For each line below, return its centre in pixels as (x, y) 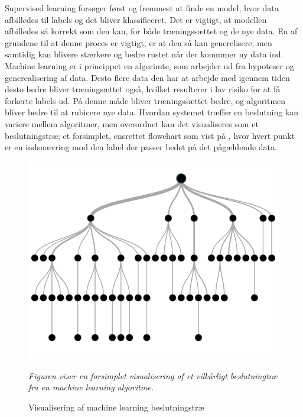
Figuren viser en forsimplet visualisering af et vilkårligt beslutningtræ (153, 375)
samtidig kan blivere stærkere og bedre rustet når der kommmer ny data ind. (144, 54)
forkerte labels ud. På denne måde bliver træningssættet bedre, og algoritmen (145, 100)
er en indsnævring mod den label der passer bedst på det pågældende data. (141, 147)
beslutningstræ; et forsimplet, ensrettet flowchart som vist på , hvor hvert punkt (150, 135)
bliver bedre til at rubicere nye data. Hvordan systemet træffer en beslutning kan (152, 112)
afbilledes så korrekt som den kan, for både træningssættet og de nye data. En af (151, 31)
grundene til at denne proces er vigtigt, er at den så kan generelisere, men (139, 42)
